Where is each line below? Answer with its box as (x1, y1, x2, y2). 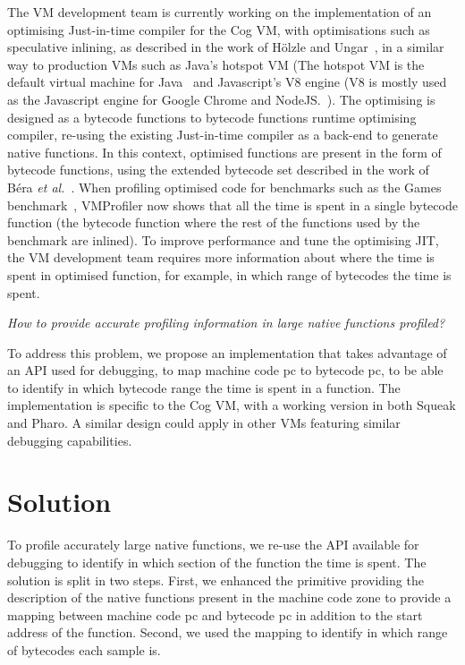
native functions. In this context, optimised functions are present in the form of (7, 142, 442, 161)
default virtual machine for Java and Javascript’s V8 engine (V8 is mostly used (7, 72, 447, 91)
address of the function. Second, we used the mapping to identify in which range (7, 623, 448, 642)
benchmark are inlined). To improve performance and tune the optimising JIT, (7, 230, 439, 249)
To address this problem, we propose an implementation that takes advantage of (7, 343, 447, 362)
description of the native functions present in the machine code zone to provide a (7, 588, 452, 607)
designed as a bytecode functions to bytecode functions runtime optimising (7, 107, 417, 126)
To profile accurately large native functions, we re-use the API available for (7, 535, 419, 554)
